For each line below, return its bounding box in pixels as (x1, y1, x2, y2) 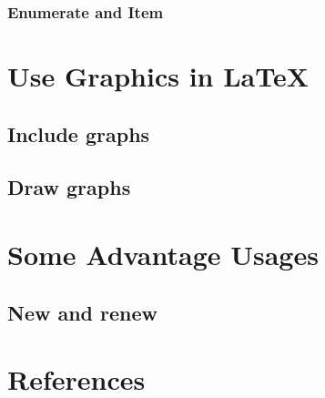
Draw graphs (7, 173, 131, 201)
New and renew (7, 298, 158, 326)
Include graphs (7, 119, 150, 148)
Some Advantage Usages (7, 235, 319, 272)
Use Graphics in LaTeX (7, 57, 310, 95)
